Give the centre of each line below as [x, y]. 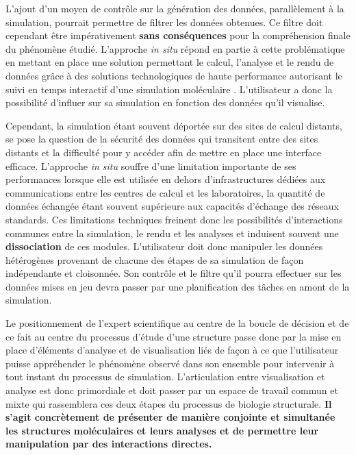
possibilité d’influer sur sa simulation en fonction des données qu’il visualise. [165, 102]
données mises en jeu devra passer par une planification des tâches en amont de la [178, 286]
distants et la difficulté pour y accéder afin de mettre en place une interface [164, 152]
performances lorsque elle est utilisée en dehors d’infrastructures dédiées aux [166, 179]
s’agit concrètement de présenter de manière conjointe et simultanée [170, 417]
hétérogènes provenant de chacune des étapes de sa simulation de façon [155, 259]
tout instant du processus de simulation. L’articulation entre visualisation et [165, 377]
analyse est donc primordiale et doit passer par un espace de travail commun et [172, 390]
